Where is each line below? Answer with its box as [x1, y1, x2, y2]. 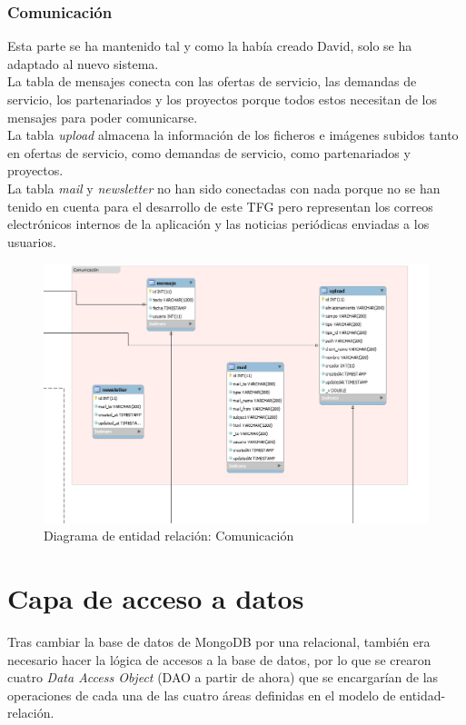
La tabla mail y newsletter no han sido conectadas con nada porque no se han [7, 178, 441, 197]
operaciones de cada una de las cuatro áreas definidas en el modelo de [7, 685, 396, 704]
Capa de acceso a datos [7, 580, 304, 616]
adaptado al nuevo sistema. [7, 54, 159, 73]
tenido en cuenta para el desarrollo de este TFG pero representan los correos [7, 196, 433, 215]
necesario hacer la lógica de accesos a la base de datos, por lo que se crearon [7, 650, 431, 669]
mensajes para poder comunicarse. [7, 107, 198, 126]
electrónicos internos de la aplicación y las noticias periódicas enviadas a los [7, 214, 430, 233]
